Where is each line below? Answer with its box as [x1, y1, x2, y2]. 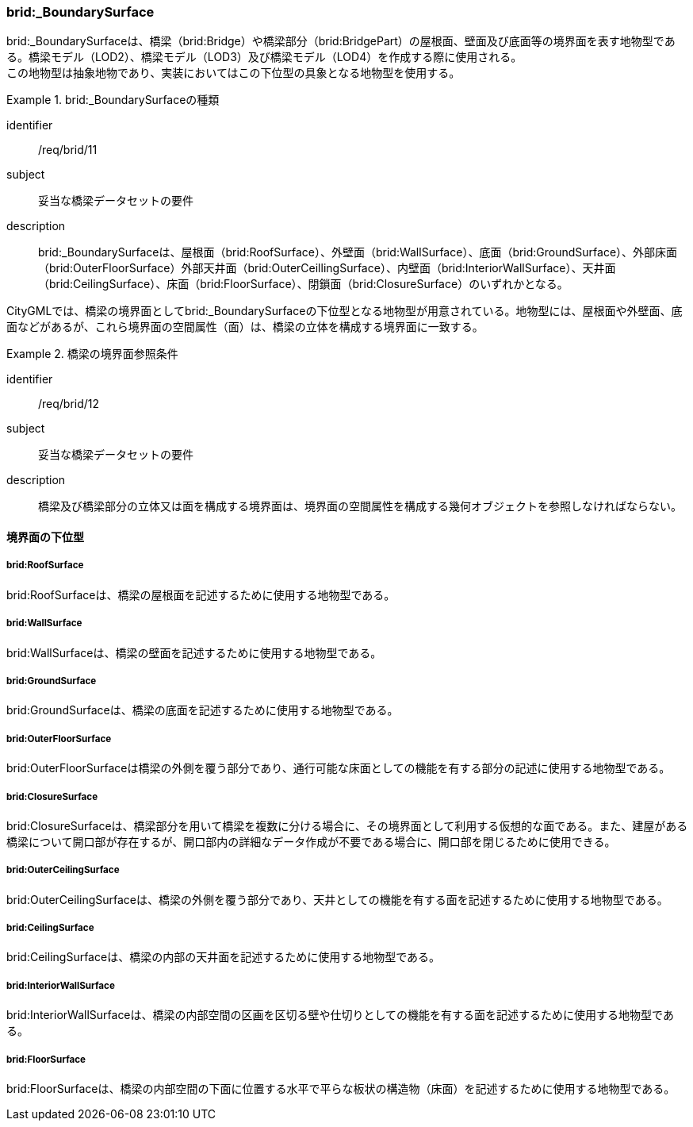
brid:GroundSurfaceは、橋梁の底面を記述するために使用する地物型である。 [6, 703, 399, 717]
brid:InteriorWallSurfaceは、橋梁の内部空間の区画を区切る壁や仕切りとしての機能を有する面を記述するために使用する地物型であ [6, 1008, 674, 1022]
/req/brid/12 [38, 397, 100, 411]
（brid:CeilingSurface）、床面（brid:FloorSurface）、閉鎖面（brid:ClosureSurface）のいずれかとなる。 [38, 277, 569, 291]
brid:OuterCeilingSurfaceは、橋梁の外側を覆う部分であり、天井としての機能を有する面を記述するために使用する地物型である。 [6, 892, 668, 906]
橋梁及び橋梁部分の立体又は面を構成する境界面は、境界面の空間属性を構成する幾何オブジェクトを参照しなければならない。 [38, 499, 682, 513]
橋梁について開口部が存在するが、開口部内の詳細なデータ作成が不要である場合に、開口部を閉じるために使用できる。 [6, 834, 616, 848]
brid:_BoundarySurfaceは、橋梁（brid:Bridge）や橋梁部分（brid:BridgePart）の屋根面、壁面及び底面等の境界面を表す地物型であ [6, 34, 676, 48]
